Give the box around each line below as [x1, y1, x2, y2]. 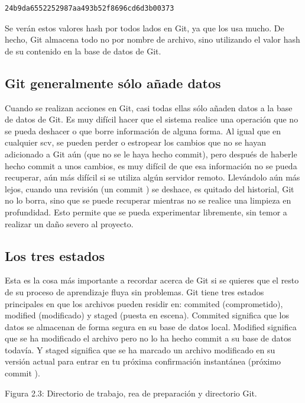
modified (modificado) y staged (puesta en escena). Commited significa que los [5, 309, 290, 321]
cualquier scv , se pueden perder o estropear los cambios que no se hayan [5, 136, 267, 149]
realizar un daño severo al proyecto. [5, 217, 134, 230]
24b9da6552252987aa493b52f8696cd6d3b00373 [5, 4, 174, 12]
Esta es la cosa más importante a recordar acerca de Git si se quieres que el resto [5, 274, 299, 286]
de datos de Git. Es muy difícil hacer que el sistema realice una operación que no [5, 113, 298, 125]
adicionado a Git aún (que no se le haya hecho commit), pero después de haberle [5, 147, 297, 160]
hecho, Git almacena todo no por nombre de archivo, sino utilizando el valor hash [5, 33, 300, 46]
